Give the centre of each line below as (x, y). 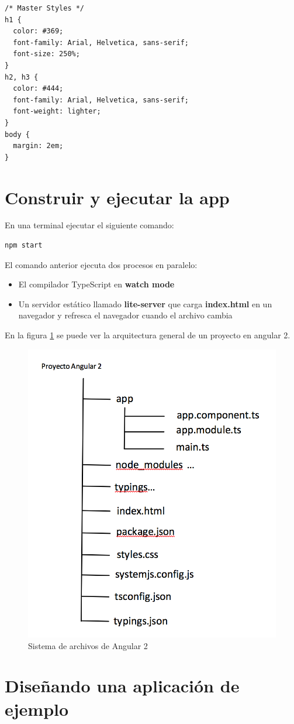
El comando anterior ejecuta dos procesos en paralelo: (101, 264)
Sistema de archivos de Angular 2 (88, 645)
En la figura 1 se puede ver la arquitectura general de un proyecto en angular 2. (148, 335)
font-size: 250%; (46, 54)
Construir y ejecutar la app (117, 197)
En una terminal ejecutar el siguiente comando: (89, 225)
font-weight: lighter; (57, 111)
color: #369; (38, 31)
